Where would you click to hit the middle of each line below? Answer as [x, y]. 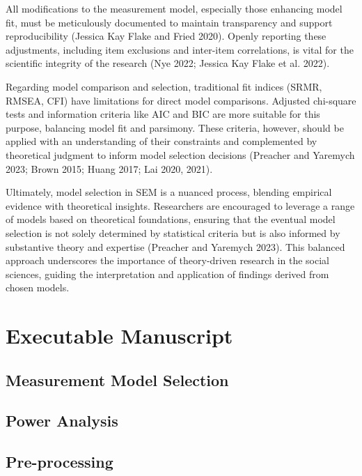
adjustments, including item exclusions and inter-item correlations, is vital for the [180, 49]
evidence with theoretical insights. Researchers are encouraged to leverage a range [180, 205]
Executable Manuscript [119, 336]
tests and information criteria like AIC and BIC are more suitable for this [163, 114]
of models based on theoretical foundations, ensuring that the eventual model [171, 219]
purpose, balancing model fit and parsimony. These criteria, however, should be [175, 127]
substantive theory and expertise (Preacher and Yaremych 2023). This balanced [175, 246]
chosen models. [38, 287]
